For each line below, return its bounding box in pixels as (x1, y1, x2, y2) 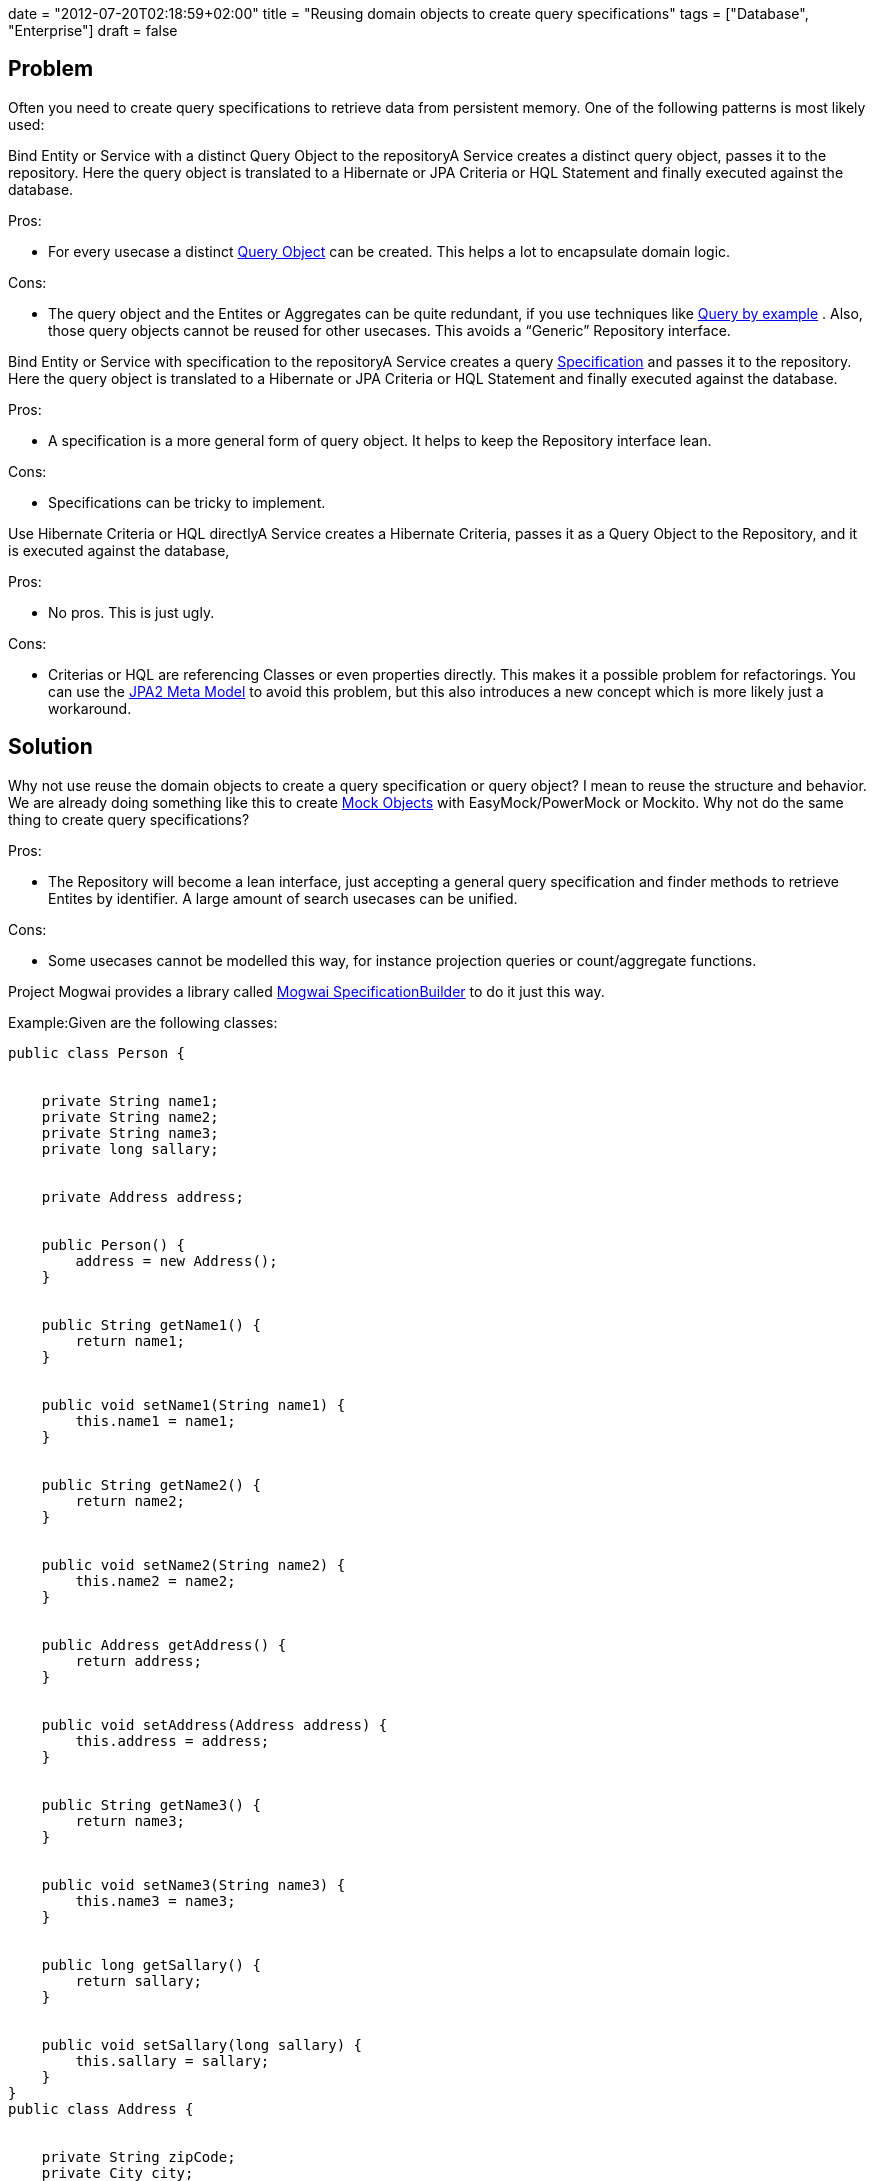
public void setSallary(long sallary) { (41, 2036, 363, 2053)
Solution (8, 734, 93, 760)
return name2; (75, 1492, 186, 1509)
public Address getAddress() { (41, 1636, 287, 1653)
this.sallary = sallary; (75, 2052, 270, 2069)
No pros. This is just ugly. (48, 603, 215, 621)
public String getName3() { (41, 1796, 261, 1813)
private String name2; (41, 1108, 219, 1125)
